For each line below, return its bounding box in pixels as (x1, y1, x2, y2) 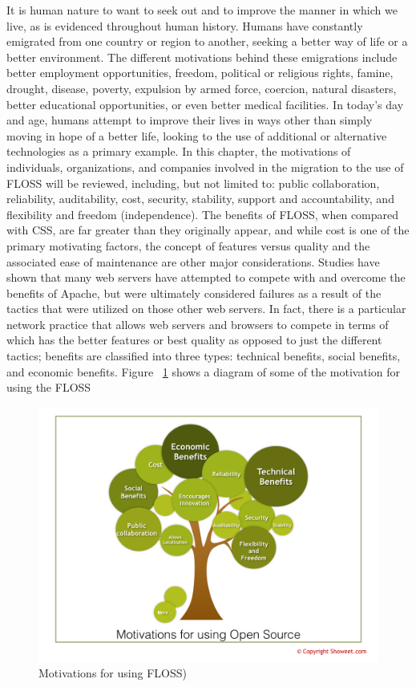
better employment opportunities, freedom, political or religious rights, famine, (6, 64, 394, 81)
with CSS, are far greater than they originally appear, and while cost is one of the (6, 222, 410, 238)
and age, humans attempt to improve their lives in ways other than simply (6, 112, 373, 128)
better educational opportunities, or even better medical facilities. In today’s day (6, 96, 404, 112)
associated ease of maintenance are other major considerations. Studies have (6, 253, 380, 270)
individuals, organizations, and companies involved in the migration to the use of (6, 158, 404, 175)
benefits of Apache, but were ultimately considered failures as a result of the (6, 284, 382, 301)
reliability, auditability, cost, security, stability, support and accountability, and (6, 190, 394, 207)
